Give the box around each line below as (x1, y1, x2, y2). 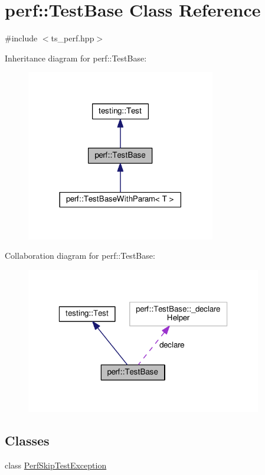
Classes (5, 431, 50, 449)
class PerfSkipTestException (5, 458, 107, 471)
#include (5, 32, 38, 44)
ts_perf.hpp (51, 32, 94, 44)
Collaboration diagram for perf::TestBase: (5, 249, 155, 262)
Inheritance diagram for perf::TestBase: (5, 51, 147, 64)
